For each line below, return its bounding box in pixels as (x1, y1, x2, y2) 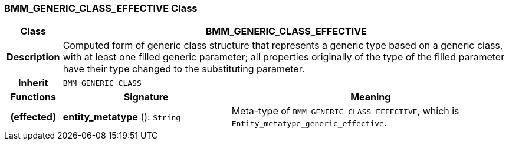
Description (6, 51, 60, 63)
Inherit (18, 77, 48, 89)
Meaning (350, 91, 391, 103)
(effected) (10, 111, 57, 123)
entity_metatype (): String (63, 111, 181, 123)
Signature (123, 91, 169, 103)
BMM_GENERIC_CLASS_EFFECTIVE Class (4, 2, 198, 14)
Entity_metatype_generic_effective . (231, 117, 387, 129)
